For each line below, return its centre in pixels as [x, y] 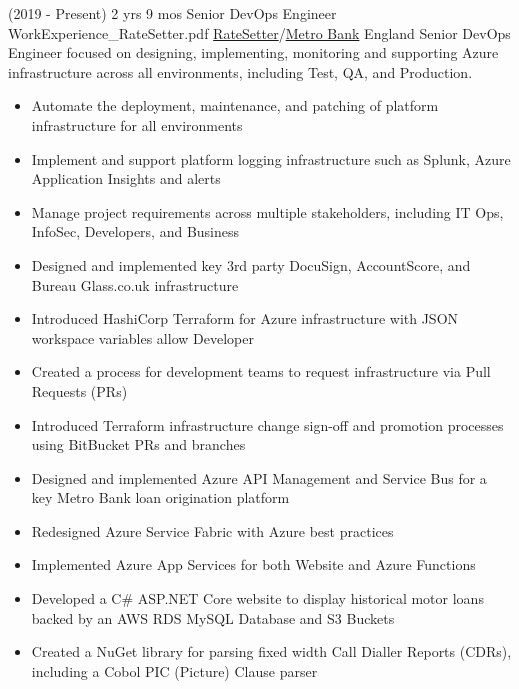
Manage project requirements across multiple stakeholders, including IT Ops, [267, 211]
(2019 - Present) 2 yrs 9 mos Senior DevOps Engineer [172, 13]
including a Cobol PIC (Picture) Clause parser [174, 670]
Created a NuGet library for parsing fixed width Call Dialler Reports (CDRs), [271, 651]
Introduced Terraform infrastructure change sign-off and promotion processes [267, 424]
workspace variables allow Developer [142, 337]
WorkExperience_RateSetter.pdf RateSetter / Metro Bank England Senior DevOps [259, 32]
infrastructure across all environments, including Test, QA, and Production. [240, 71]
